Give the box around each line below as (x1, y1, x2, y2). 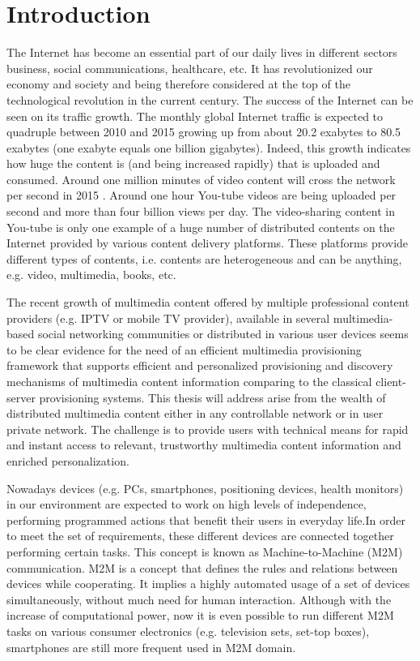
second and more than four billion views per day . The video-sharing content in (6, 203, 395, 220)
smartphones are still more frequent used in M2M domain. (6, 638, 296, 655)
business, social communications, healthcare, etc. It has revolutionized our (6, 59, 373, 76)
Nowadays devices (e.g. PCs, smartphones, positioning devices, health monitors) (6, 479, 404, 496)
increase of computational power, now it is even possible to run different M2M (6, 607, 394, 624)
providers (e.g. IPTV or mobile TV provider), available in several (6, 309, 330, 326)
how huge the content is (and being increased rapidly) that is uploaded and (6, 155, 380, 172)
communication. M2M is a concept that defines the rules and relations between (6, 559, 398, 576)
